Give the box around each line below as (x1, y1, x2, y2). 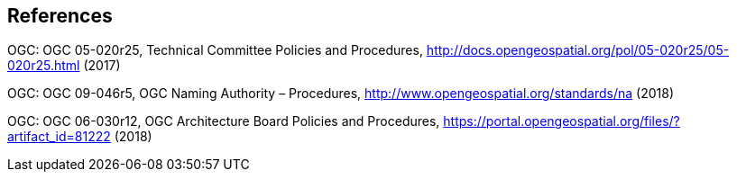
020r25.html (7, 58, 80, 74)
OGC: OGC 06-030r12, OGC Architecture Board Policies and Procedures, (7, 113, 440, 130)
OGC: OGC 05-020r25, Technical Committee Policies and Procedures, (7, 42, 423, 58)
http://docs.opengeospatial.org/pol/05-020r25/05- (426, 42, 730, 58)
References (7, 4, 113, 27)
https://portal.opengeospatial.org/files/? (443, 113, 680, 130)
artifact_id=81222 (7, 129, 111, 145)
